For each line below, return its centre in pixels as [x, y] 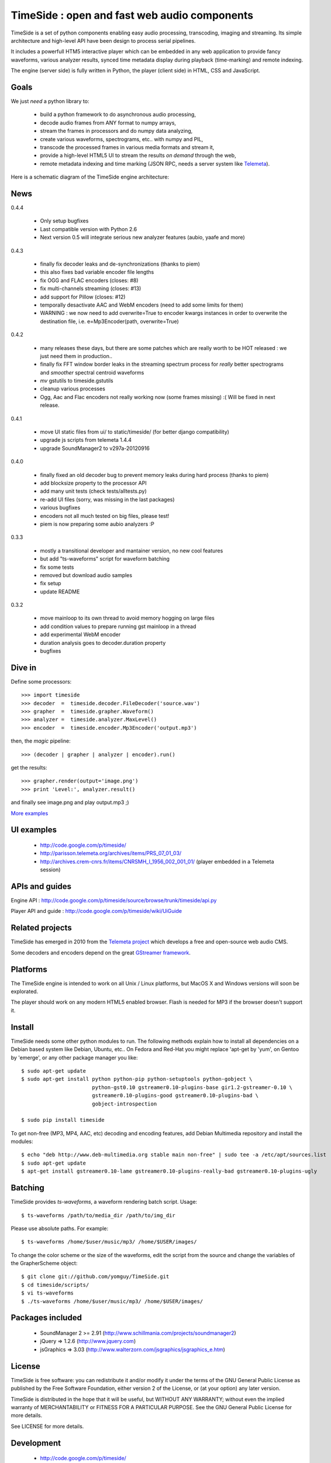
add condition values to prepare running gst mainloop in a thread [118, 626]
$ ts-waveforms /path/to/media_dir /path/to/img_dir [98, 1215]
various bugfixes [60, 508]
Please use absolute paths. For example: [60, 1228]
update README [60, 592]
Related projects [42, 928]
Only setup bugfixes [64, 221]
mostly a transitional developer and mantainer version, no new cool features [132, 551]
